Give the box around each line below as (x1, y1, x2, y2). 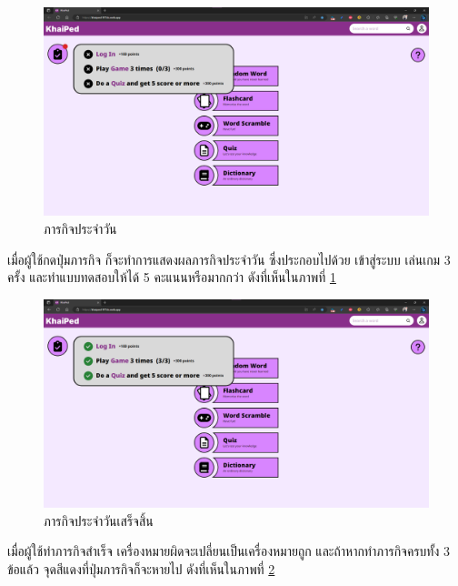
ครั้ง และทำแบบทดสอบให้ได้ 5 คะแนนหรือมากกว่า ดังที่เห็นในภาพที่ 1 (7, 268, 336, 287)
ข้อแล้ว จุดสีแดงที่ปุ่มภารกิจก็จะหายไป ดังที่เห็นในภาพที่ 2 (7, 559, 275, 578)
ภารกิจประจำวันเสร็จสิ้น (44, 510, 154, 530)
